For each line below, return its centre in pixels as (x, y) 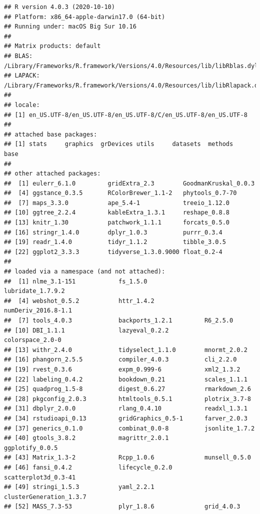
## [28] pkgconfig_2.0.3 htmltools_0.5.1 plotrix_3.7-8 (127, 399)
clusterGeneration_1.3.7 (45, 497)
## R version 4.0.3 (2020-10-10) (59, 7)
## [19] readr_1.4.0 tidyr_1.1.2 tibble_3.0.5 (115, 242)
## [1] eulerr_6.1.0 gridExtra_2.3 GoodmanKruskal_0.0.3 (129, 183)
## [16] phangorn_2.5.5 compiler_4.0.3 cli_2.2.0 (120, 360)
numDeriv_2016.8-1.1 (38, 311)
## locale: (22, 105)
